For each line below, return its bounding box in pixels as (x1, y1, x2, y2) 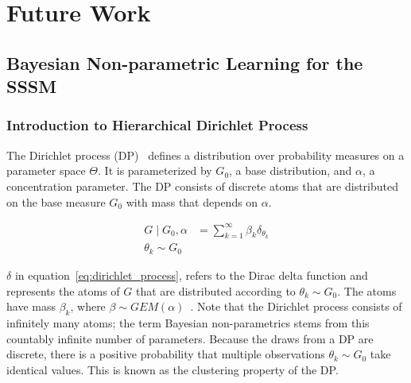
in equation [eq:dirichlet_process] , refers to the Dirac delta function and (14, 266, 368, 283)
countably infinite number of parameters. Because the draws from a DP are (6, 330, 374, 346)
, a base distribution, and (229, 162, 352, 179)
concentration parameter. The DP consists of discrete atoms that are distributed (6, 177, 399, 194)
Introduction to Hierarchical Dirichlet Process (6, 115, 308, 135)
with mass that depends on (126, 193, 258, 210)
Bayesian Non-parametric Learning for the (6, 50, 363, 75)
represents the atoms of (6, 282, 120, 299)
